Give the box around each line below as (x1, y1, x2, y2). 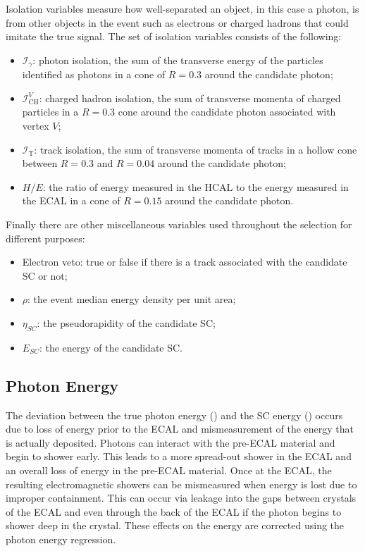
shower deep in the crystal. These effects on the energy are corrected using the (6, 518, 345, 533)
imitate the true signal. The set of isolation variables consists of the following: (6, 29, 342, 44)
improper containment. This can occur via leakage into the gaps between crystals (6, 490, 357, 505)
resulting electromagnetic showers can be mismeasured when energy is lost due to (6, 476, 357, 491)
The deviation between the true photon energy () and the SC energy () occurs (6, 407, 343, 422)
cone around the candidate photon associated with (118, 104, 336, 119)
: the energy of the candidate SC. (39, 340, 182, 354)
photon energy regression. (6, 531, 116, 546)
